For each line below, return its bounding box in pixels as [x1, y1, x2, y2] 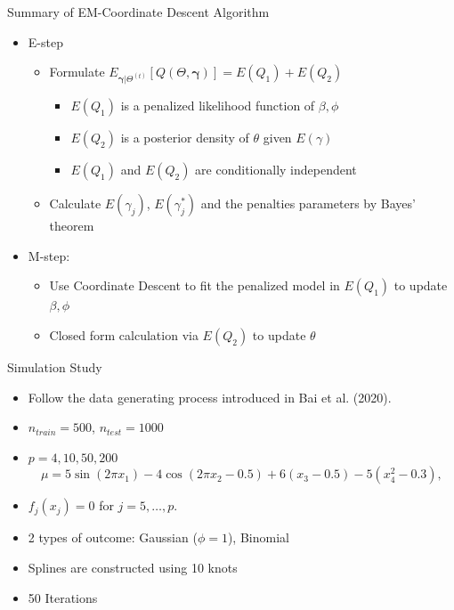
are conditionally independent [195, 160, 357, 179]
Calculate [49, 194, 101, 213]
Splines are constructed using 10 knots [28, 557, 238, 576]
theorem [49, 216, 94, 235]
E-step [28, 32, 63, 51]
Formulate [49, 62, 105, 81]
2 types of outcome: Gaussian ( [28, 528, 198, 547]
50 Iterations [28, 588, 98, 606]
